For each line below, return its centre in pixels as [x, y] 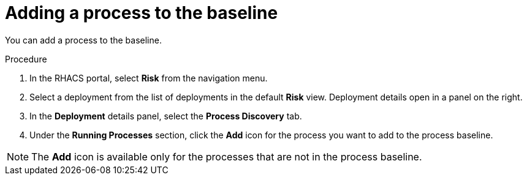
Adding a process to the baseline [142, 13]
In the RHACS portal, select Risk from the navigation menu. [149, 78]
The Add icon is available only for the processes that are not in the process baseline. [227, 156]
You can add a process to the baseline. [83, 40]
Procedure [26, 59]
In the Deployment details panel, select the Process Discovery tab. [166, 116]
